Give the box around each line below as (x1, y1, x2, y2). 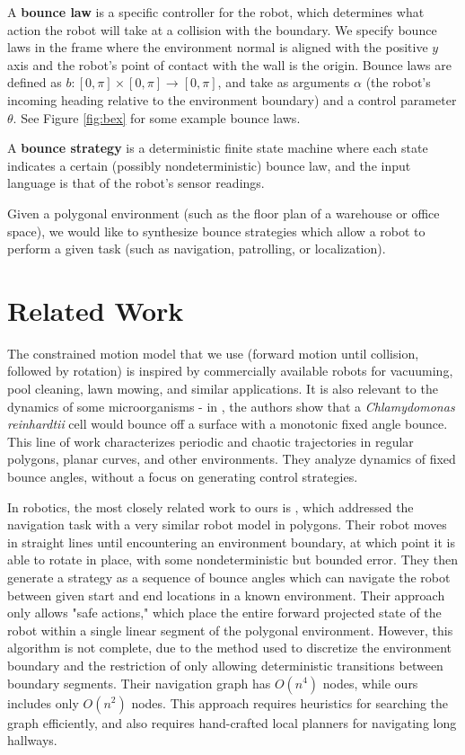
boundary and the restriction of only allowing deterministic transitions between (7, 655, 443, 674)
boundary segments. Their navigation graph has (7, 673, 271, 692)
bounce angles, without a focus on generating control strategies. (7, 467, 358, 485)
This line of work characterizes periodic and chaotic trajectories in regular (7, 431, 414, 450)
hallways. (7, 731, 57, 750)
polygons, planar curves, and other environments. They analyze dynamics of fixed (7, 449, 456, 468)
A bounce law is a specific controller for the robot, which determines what (7, 3, 425, 21)
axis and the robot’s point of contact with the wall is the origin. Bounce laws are (7, 55, 452, 74)
